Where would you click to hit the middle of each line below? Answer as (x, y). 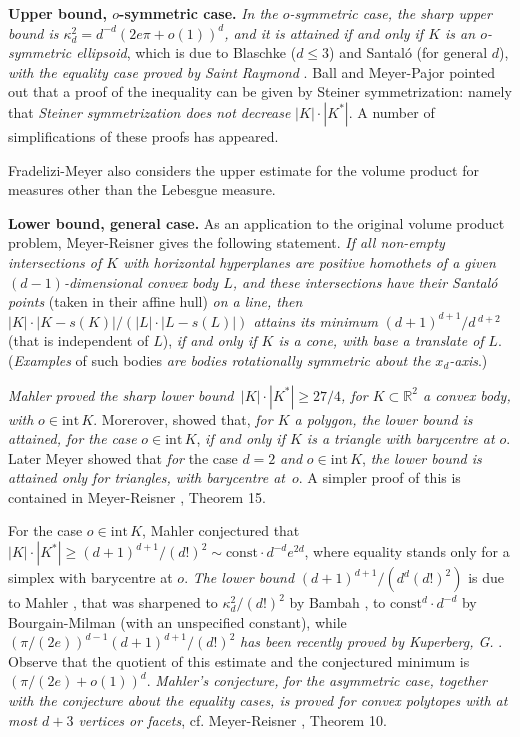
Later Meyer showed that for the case (123, 457)
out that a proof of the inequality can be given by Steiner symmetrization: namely (260, 91)
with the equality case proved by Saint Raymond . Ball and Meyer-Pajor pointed (252, 71)
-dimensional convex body (141, 281)
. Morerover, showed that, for (183, 418)
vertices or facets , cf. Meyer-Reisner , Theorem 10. (232, 719)
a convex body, (466, 394)
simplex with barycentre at (90, 577)
